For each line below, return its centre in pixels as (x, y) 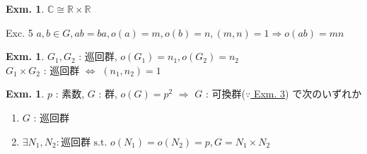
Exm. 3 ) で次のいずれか (308, 94)
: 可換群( (225, 94)
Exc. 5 (19, 32)
